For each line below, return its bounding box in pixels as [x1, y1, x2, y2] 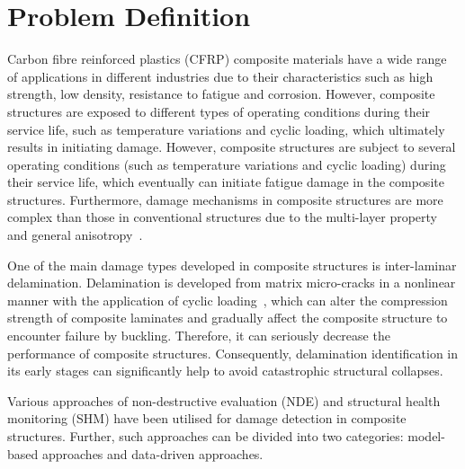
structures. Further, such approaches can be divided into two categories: [7, 427, 404, 445]
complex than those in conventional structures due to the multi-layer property [7, 208, 437, 226]
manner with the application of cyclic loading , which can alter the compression [7, 290, 448, 309]
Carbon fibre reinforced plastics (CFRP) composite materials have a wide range [7, 49, 447, 68]
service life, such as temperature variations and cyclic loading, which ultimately [7, 119, 445, 138]
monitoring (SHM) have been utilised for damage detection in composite [7, 409, 407, 428]
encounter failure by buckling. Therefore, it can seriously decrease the [7, 326, 390, 345]
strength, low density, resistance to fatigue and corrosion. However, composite [7, 84, 435, 103]
